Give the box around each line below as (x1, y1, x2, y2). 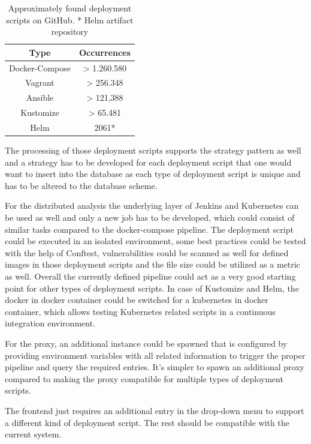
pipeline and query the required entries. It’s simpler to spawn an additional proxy (5, 361, 304, 373)
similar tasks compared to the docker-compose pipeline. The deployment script (5, 223, 294, 235)
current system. (5, 428, 62, 440)
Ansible (26, 91, 54, 104)
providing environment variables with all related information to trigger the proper (5, 349, 306, 361)
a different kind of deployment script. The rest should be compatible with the (5, 416, 289, 428)
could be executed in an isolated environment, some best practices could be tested (5, 235, 306, 247)
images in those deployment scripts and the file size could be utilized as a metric (5, 258, 300, 271)
